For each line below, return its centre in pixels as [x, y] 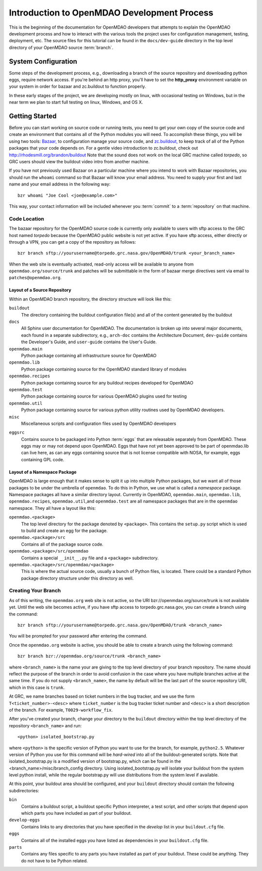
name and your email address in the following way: [60, 184]
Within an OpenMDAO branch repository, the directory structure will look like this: [90, 299]
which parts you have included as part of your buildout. [76, 813]
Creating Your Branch [35, 591]
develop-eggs [25, 820]
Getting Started [33, 116]
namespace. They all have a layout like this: [52, 508]
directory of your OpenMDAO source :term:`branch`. [61, 47]
